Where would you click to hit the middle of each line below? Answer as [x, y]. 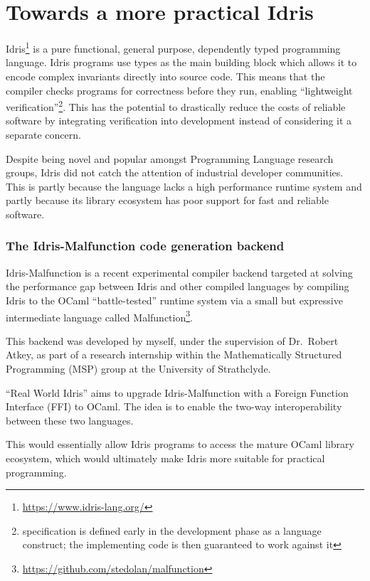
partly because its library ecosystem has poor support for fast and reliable [167, 200]
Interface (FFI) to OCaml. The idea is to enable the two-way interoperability [174, 406]
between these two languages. [70, 420]
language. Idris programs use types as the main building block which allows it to [181, 62]
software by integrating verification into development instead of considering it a [179, 121]
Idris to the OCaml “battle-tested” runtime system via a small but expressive [174, 300]
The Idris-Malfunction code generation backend [145, 246]
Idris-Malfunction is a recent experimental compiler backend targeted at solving [179, 272]
